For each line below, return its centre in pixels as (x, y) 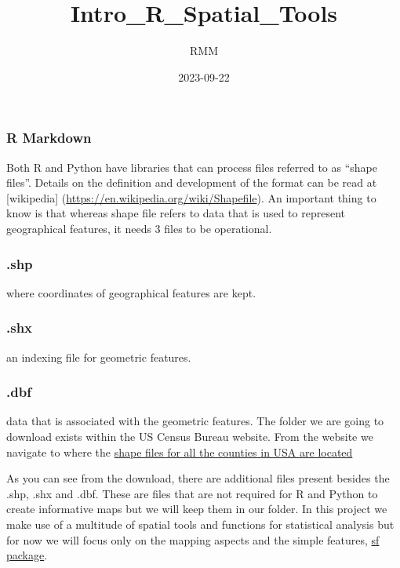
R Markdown (49, 138)
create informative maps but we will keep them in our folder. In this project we (197, 509)
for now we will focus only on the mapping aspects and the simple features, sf (193, 539)
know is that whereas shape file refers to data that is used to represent (176, 213)
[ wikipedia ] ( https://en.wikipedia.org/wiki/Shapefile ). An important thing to (191, 197)
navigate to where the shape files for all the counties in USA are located (180, 451)
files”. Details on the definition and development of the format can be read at (192, 182)
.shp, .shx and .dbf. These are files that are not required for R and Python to (192, 493)
